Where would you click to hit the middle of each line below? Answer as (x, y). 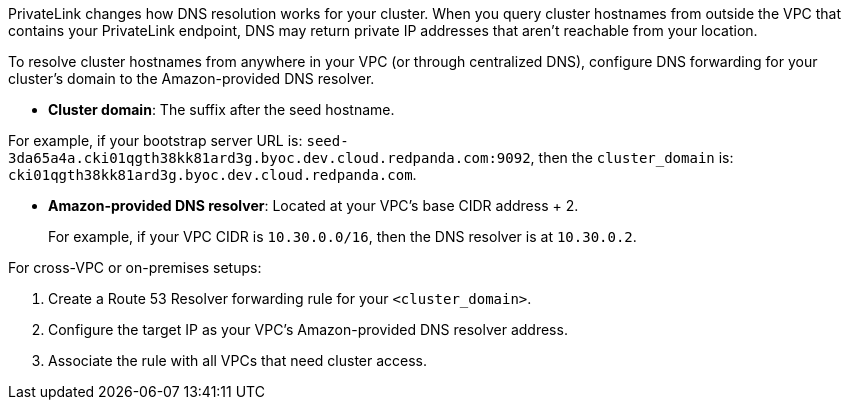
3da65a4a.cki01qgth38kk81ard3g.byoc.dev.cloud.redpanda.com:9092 (269, 158)
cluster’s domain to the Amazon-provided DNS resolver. (191, 78)
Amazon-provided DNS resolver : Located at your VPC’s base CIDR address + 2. (313, 205)
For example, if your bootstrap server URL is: (155, 140)
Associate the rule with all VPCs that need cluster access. (238, 360)
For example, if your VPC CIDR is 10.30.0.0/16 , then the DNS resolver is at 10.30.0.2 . (342, 236)
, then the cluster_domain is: (632, 157)
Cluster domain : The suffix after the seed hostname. (221, 109)
